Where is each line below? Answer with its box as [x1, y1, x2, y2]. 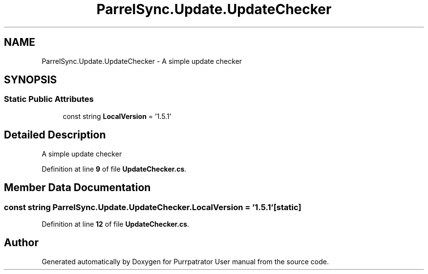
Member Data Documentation [4, 181, 151, 194]
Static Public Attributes [4, 94, 94, 104]
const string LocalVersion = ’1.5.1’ [63, 112, 171, 120]
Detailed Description [4, 129, 106, 141]
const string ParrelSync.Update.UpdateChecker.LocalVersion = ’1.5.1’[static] [4, 202, 301, 212]
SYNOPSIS [4, 74, 57, 86]
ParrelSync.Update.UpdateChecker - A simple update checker [42, 57, 242, 65]
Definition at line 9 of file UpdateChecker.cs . [42, 164, 187, 173]
